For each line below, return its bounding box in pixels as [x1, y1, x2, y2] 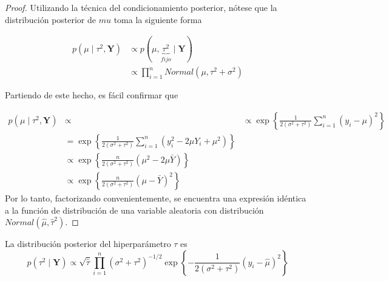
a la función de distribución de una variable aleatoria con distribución [5, 203, 264, 216]
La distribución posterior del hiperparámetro [5, 237, 171, 250]
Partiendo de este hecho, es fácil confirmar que [5, 89, 178, 101]
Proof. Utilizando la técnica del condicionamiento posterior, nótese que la [5, 1, 277, 13]
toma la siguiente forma [113, 13, 202, 25]
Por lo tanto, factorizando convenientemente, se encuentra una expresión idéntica [5, 191, 306, 204]
